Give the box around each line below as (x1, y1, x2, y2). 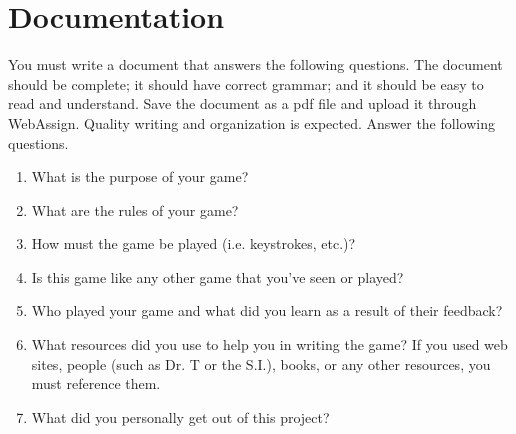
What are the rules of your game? (31, 199, 239, 220)
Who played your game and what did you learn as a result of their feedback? (31, 300, 503, 321)
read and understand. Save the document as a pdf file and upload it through (8, 93, 477, 114)
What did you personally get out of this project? (31, 406, 330, 427)
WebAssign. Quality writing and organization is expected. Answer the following (8, 112, 495, 133)
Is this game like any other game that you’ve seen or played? (31, 266, 404, 287)
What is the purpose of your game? (31, 166, 249, 187)
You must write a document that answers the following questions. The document (8, 54, 503, 75)
